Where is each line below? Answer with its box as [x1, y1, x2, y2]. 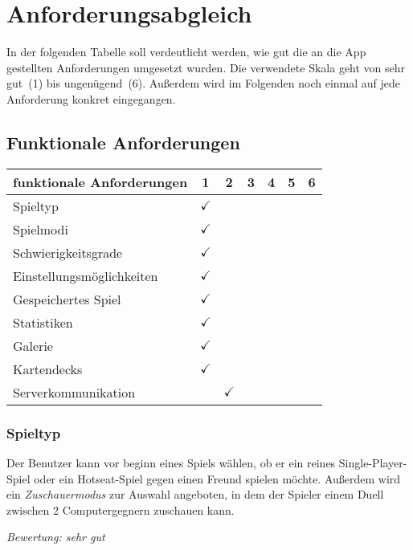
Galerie [13, 336, 53, 355]
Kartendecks [13, 359, 83, 378]
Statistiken [13, 312, 73, 332]
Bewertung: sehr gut [6, 528, 105, 545]
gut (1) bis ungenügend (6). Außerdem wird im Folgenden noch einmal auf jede [6, 75, 400, 92]
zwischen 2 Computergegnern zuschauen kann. [6, 501, 235, 518]
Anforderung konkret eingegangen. [6, 90, 176, 107]
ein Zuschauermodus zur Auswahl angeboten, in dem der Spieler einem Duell [6, 486, 384, 503]
